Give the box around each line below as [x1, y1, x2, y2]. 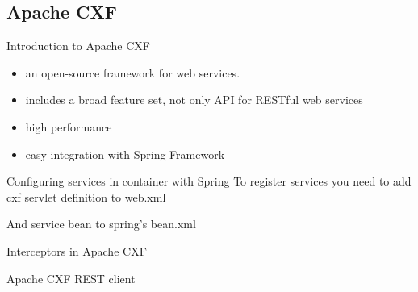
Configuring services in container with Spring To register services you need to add [6, 173, 412, 190]
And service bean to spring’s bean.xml [6, 215, 196, 232]
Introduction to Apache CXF [6, 37, 150, 54]
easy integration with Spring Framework [25, 145, 225, 162]
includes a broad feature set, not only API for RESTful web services [25, 91, 363, 108]
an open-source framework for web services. [25, 64, 240, 81]
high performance [25, 118, 112, 135]
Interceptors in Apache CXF [6, 242, 147, 259]
